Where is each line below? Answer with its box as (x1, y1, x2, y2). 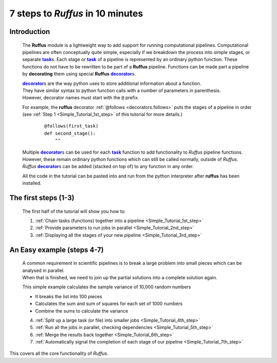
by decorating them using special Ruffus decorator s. (22, 71, 136, 77)
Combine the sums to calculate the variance (35, 307, 128, 314)
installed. (22, 180, 42, 186)
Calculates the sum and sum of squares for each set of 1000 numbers (35, 301, 183, 307)
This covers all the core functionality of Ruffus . (9, 350, 109, 357)
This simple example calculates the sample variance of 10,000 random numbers (22, 284, 191, 290)
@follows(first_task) (44, 123, 98, 129)
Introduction (9, 27, 50, 36)
